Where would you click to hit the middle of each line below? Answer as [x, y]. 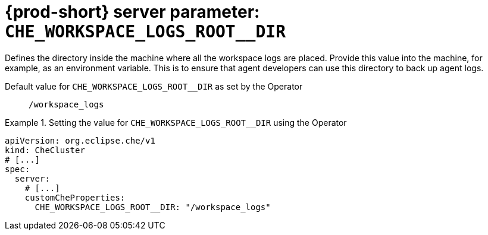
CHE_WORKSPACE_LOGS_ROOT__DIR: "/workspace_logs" [153, 207]
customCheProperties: [75, 197]
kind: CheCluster [45, 150]
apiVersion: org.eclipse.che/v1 [80, 140]
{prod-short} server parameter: [132, 12]
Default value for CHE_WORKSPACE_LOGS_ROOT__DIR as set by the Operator [154, 86]
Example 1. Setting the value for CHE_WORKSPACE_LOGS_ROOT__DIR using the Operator [176, 122]
